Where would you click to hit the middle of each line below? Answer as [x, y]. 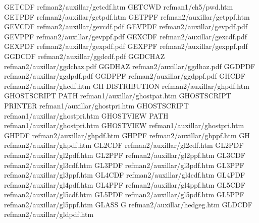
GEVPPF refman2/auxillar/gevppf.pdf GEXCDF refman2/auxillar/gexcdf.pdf [125, 36]
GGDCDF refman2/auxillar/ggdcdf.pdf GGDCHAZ [85, 56]
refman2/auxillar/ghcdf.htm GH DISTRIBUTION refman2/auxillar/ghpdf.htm [127, 86]
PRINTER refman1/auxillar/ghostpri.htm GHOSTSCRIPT [96, 105]
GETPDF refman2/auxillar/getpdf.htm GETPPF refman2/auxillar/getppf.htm [127, 16]
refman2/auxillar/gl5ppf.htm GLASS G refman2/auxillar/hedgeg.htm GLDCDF [128, 204]
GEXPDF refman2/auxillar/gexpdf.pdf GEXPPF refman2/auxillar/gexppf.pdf [126, 46]
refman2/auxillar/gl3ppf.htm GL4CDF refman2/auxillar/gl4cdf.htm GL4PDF [125, 175]
